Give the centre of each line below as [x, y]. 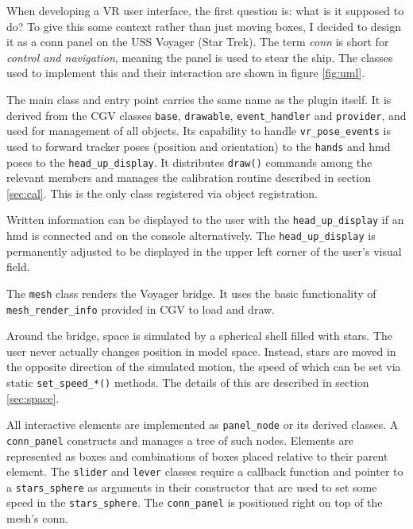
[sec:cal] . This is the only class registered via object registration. [162, 193]
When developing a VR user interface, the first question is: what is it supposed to [205, 10]
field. [18, 266]
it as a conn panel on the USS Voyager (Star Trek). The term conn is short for [198, 42]
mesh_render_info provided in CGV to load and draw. [141, 309]
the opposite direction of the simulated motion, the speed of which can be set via [204, 367]
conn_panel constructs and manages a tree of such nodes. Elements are [180, 440]
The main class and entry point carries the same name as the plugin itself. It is [199, 99]
